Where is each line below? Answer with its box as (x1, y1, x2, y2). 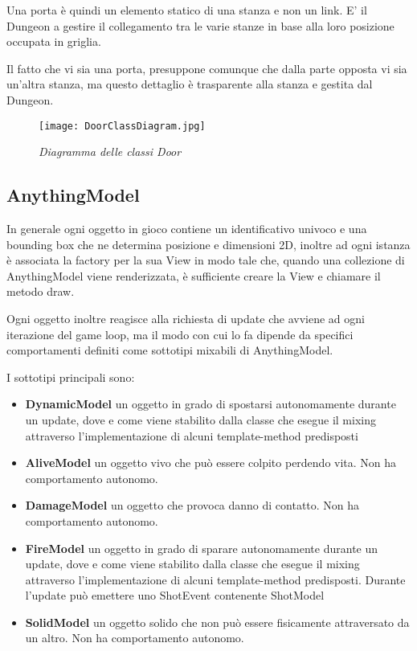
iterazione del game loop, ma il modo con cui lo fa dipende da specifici (6, 325, 354, 342)
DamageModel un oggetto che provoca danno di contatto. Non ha (25, 497, 360, 514)
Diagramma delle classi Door (39, 143, 182, 160)
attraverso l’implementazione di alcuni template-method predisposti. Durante (25, 571, 406, 588)
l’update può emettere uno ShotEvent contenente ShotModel (25, 587, 325, 604)
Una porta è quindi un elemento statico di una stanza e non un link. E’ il (6, 2, 367, 18)
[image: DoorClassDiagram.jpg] (39, 120, 206, 132)
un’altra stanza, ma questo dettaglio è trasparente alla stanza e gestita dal (6, 76, 373, 92)
